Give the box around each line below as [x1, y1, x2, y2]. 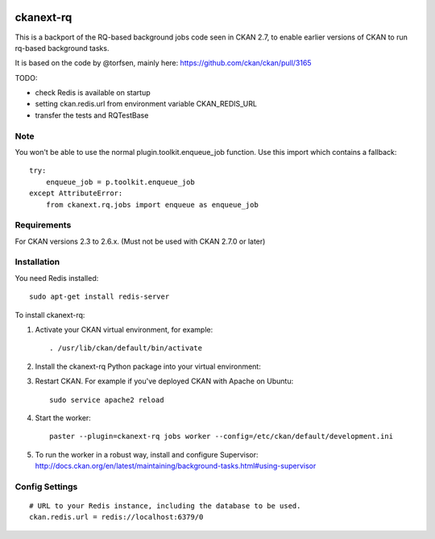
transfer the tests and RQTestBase [35, 110, 149, 120]
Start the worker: [35, 412, 92, 423]
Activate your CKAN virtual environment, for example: [35, 325, 213, 335]
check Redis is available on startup [35, 88, 151, 98]
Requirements [14, 219, 72, 231]
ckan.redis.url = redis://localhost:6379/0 [29, 512, 204, 522]
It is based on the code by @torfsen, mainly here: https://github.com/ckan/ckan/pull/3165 [14, 58, 312, 68]
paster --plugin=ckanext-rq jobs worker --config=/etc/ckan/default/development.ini [49, 432, 394, 441]
